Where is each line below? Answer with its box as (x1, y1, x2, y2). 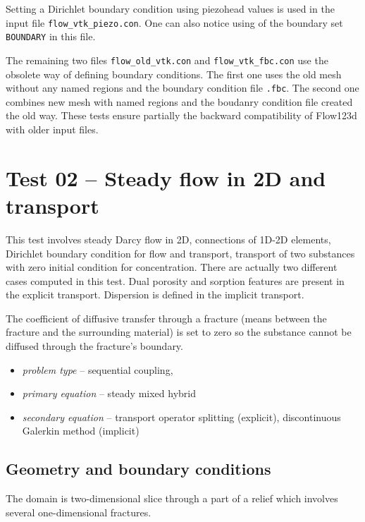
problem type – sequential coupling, (22, 362, 173, 377)
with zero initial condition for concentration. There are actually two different (6, 260, 338, 274)
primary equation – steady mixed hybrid (22, 386, 196, 401)
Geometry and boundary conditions (6, 458, 271, 480)
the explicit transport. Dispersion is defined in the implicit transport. (6, 287, 304, 302)
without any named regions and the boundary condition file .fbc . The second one (6, 80, 359, 95)
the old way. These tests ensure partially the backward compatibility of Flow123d (6, 108, 357, 123)
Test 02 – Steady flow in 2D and (6, 163, 326, 192)
